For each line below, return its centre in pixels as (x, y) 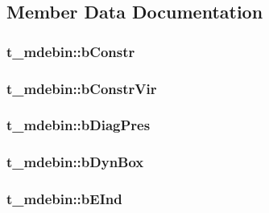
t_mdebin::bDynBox (75, 162)
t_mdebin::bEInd (64, 199)
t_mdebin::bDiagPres (79, 125)
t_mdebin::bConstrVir (82, 88)
